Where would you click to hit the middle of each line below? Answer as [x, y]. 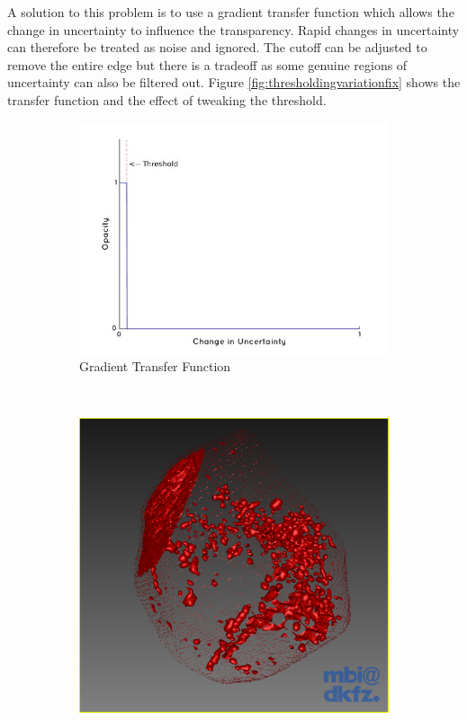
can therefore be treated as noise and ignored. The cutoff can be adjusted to [217, 47]
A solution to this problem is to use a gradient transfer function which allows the [231, 12]
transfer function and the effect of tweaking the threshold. [167, 99]
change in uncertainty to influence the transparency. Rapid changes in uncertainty [233, 29]
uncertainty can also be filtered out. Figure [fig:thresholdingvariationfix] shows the [234, 82]
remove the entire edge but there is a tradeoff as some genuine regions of [207, 64]
